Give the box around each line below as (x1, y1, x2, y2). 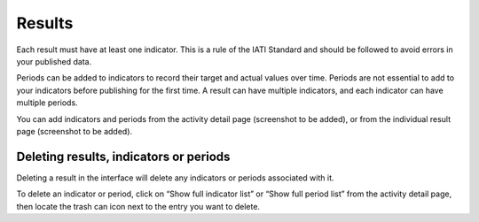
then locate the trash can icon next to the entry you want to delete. (16, 201, 261, 211)
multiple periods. (16, 97, 79, 108)
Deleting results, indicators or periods (16, 149, 231, 164)
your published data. (16, 56, 92, 66)
